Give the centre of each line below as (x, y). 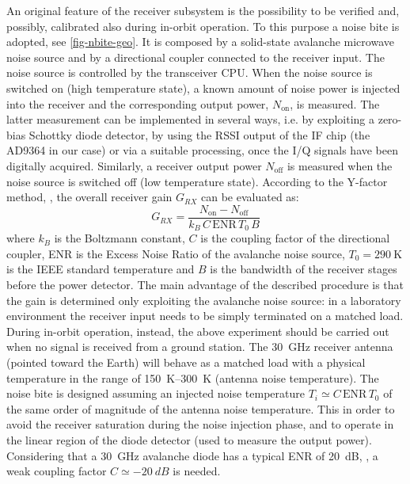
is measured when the (340, 165)
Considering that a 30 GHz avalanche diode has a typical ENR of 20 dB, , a (192, 455)
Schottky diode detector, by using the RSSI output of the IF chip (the (199, 134)
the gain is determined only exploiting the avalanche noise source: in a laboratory (204, 300)
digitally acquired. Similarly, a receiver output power (134, 165)
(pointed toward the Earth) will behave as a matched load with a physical (186, 362)
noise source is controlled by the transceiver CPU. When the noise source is (190, 72)
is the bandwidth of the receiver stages (304, 269)
